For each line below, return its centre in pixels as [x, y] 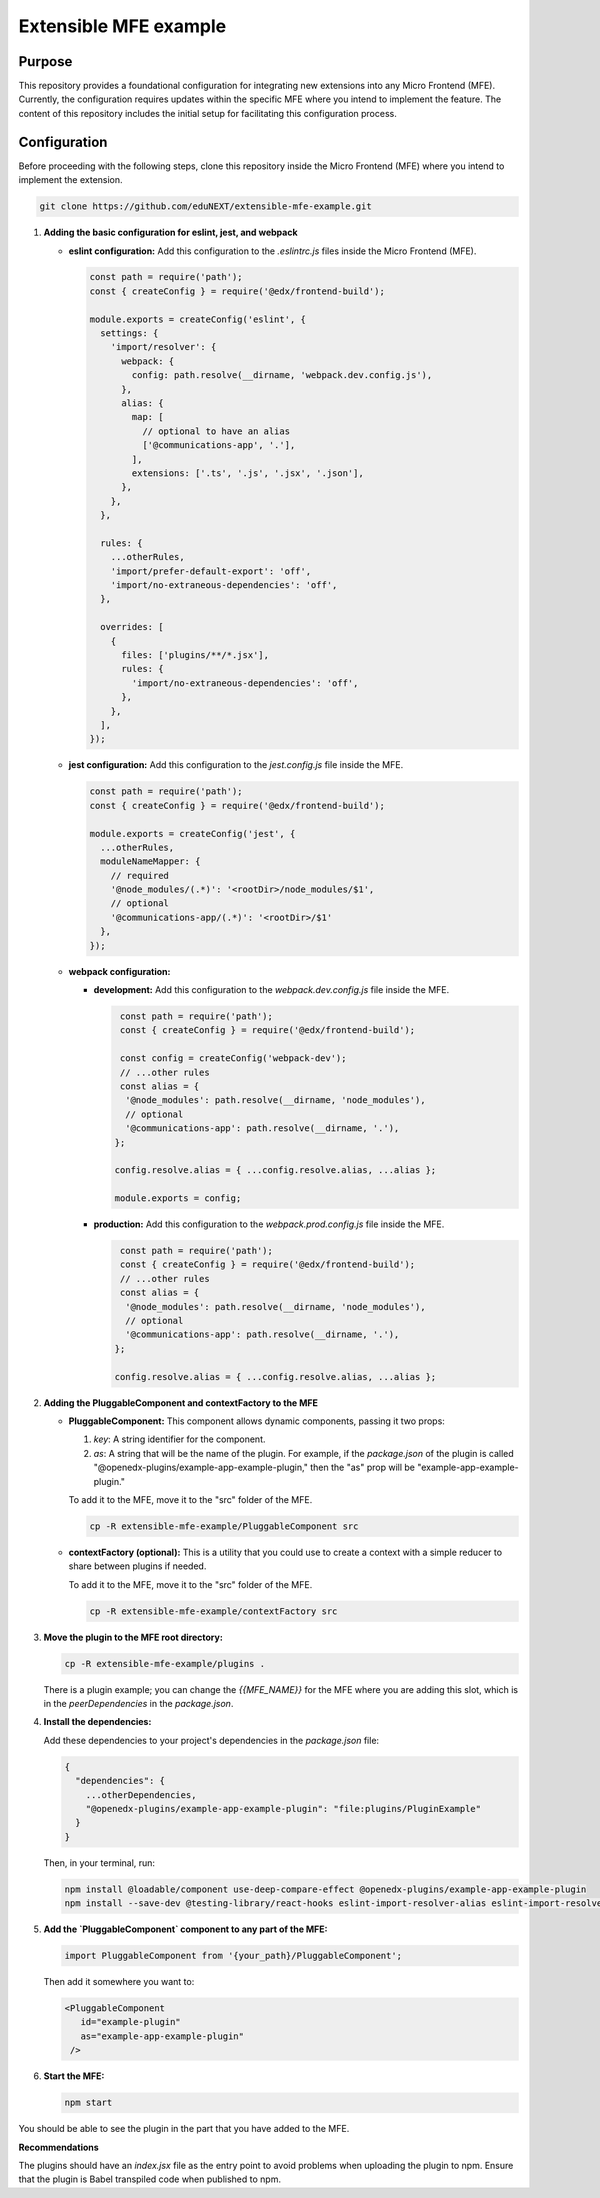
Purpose [45, 61]
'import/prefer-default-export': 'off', [211, 571]
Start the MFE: [74, 2076]
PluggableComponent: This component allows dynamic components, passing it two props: [256, 1421]
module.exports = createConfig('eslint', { [198, 319]
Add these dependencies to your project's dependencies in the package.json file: [211, 1740]
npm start [88, 2103]
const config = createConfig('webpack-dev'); [233, 1058]
